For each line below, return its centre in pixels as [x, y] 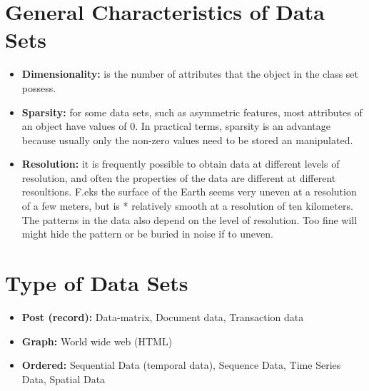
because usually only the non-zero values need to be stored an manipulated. [187, 139]
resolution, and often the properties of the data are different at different [179, 177]
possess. [39, 87]
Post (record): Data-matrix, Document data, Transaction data [163, 316]
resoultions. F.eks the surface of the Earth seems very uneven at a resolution [189, 192]
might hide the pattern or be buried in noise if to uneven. [147, 234]
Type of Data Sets [97, 283]
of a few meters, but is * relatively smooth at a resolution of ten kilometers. [187, 206]
